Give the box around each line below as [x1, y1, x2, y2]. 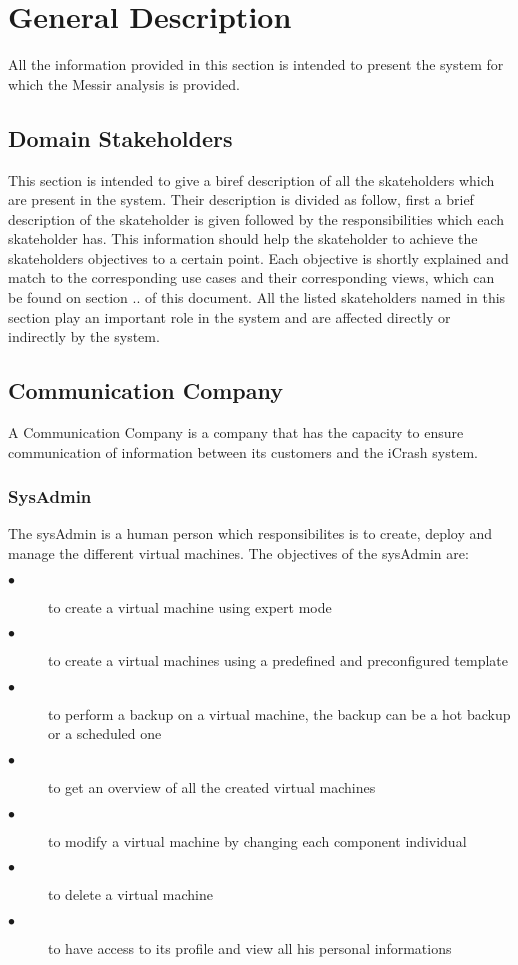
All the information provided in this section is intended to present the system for [8, 54, 504, 75]
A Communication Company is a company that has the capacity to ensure [8, 422, 464, 443]
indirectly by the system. [8, 326, 160, 347]
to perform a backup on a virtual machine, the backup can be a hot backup [48, 703, 511, 724]
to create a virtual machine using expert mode [48, 596, 332, 617]
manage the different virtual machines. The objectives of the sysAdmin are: [8, 543, 469, 564]
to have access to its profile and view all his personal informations [48, 937, 452, 958]
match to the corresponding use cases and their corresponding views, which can [8, 267, 495, 288]
